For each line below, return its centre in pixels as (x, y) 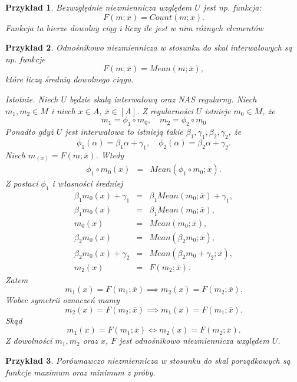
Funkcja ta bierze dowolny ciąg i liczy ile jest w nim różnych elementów (134, 27)
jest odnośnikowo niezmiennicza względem (194, 341)
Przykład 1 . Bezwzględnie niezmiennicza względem (99, 7)
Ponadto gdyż (29, 131)
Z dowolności (29, 341)
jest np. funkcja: (232, 7)
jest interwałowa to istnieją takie (124, 131)
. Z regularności (165, 110)
